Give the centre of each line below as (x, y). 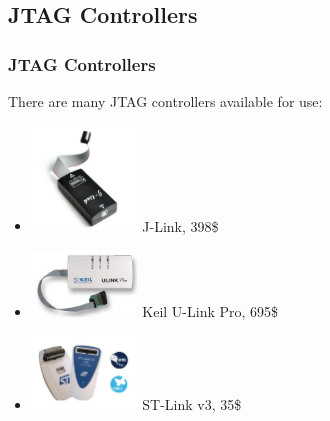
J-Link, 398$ (180, 225)
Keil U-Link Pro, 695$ (210, 310)
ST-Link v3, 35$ (192, 404)
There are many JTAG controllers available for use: (165, 101)
